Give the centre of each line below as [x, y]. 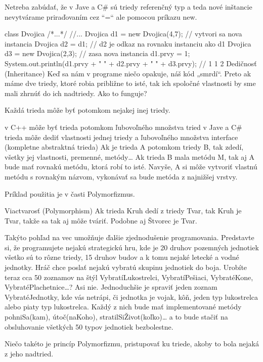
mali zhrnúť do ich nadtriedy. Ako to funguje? [76, 93]
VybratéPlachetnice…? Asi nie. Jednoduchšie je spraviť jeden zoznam [111, 287]
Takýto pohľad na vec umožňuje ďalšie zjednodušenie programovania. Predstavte [129, 237]
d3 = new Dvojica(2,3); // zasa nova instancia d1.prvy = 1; [97, 53]
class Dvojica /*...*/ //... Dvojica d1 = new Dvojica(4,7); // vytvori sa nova [123, 34]
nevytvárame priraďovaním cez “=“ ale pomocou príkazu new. [101, 16]
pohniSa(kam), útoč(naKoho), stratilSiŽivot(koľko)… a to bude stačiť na [116, 317]
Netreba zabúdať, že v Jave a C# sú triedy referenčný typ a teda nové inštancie [128, 7]
